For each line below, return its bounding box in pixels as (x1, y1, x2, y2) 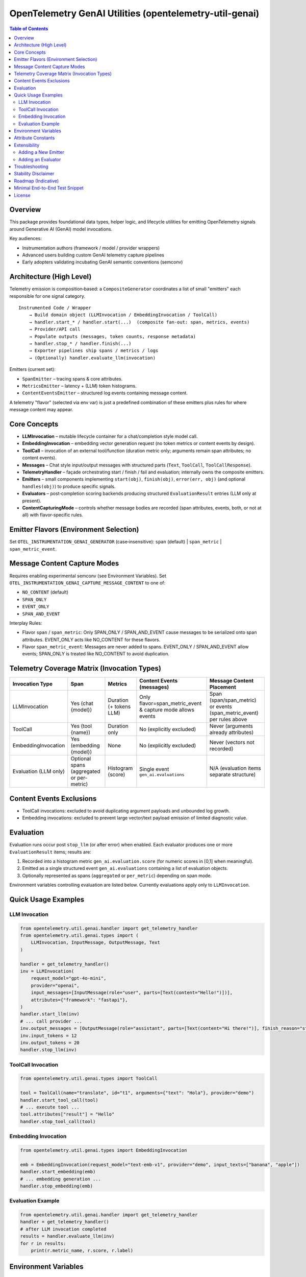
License (14, 192, 31, 198)
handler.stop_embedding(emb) (20, 1183, 93, 1189)
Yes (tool (70, 723, 92, 730)
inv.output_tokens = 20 (20, 1039, 80, 1046)
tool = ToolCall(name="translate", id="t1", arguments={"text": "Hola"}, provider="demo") (20, 1090, 254, 1096)
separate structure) (209, 771, 256, 778)
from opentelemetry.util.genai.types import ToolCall (20, 1076, 158, 1081)
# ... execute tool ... (20, 1104, 80, 1110)
